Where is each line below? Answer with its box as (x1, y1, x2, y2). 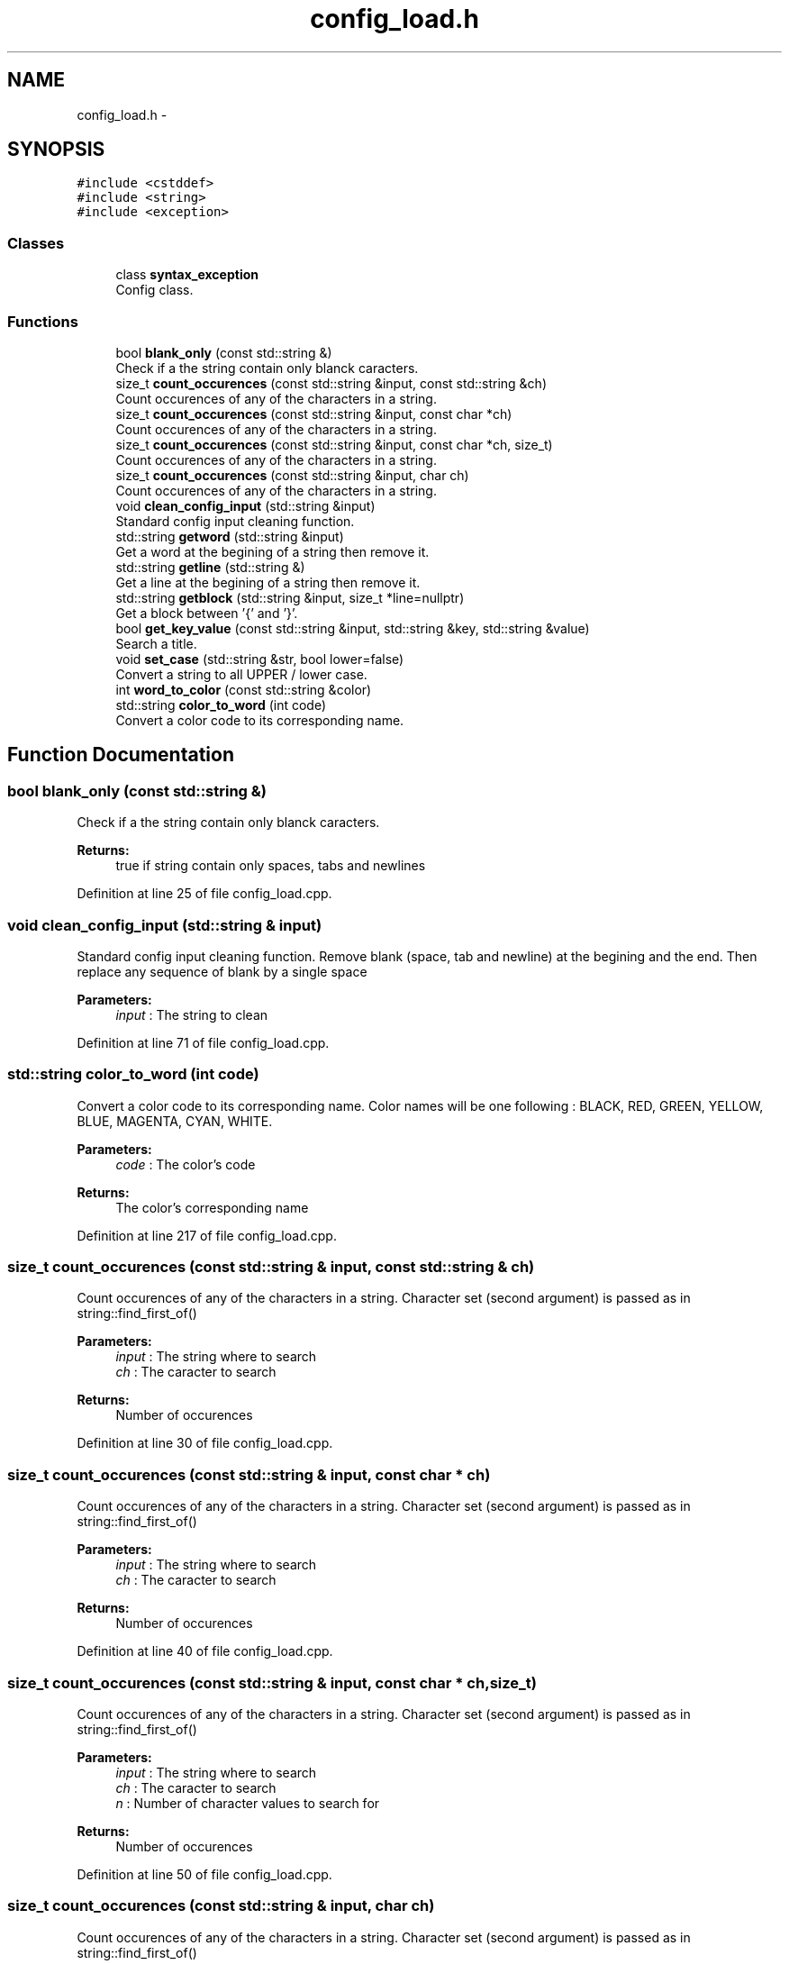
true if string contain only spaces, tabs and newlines (115, 858, 426, 874)
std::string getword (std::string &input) (115, 528, 344, 544)
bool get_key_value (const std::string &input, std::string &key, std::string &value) (115, 620, 590, 636)
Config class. (115, 282, 194, 298)
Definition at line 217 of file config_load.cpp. (77, 1227, 337, 1243)
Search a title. (115, 635, 197, 651)
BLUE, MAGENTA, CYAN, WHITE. (77, 1113, 273, 1129)
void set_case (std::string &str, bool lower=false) (115, 650, 404, 667)
